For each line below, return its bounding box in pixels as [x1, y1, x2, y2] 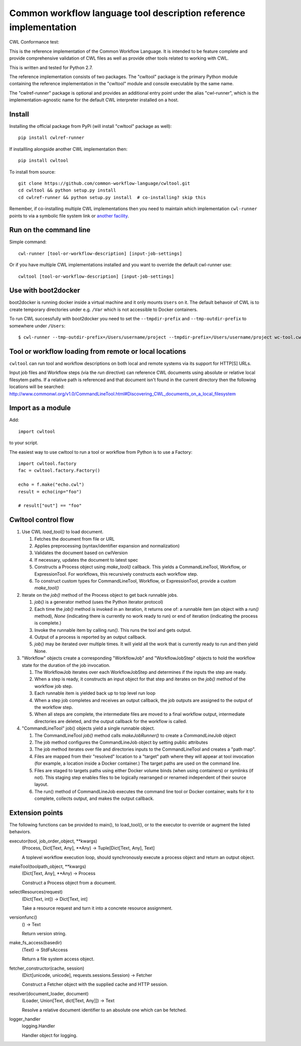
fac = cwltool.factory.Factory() [18, 468, 100, 473]
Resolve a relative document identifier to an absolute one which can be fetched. [22, 1007, 187, 1013]
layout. [34, 781, 49, 787]
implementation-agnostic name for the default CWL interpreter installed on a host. [9, 97, 179, 103]
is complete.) [34, 620, 62, 626]
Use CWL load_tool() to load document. [22, 529, 104, 535]
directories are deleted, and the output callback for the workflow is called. [34, 718, 188, 724]
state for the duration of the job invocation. [22, 662, 110, 668]
